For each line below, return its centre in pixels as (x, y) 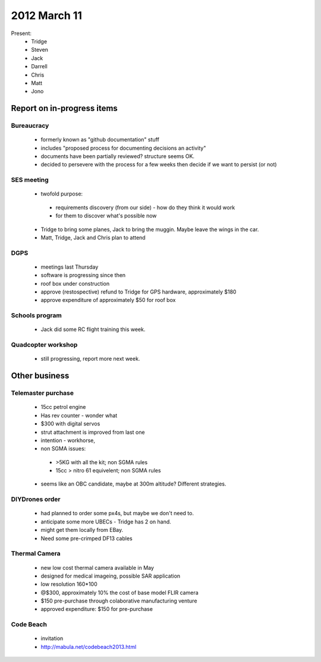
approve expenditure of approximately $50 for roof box (108, 300)
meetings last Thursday (70, 267)
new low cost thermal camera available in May (97, 568)
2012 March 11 (47, 15)
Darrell (39, 67)
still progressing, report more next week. (90, 359)
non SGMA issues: (63, 449)
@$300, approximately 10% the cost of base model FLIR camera (119, 592)
